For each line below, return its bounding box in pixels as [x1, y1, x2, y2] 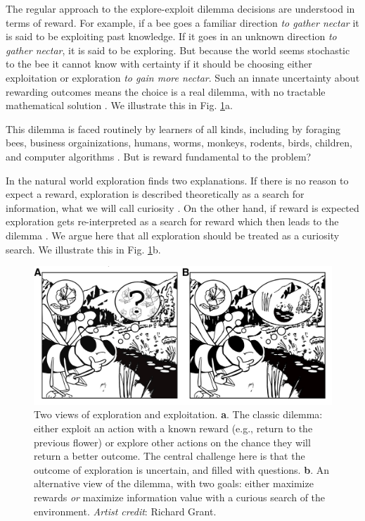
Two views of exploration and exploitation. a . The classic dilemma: [34, 407, 323, 422]
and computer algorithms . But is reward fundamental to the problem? [6, 149, 312, 163]
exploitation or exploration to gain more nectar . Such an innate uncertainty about [6, 70, 360, 84]
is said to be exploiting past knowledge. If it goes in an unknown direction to [6, 29, 337, 44]
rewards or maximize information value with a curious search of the [34, 489, 326, 504]
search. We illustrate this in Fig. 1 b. [6, 241, 161, 256]
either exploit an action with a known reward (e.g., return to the [34, 420, 313, 435]
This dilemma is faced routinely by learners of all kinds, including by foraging [6, 121, 341, 136]
